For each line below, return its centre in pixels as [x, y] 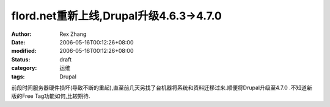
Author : [21, 34]
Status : [21, 59]
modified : [24, 51]
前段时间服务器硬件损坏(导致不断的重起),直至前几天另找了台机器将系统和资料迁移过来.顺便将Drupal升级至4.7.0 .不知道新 [162, 88]
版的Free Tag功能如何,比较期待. [51, 96]
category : [24, 68]
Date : [18, 42]
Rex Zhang [73, 34]
